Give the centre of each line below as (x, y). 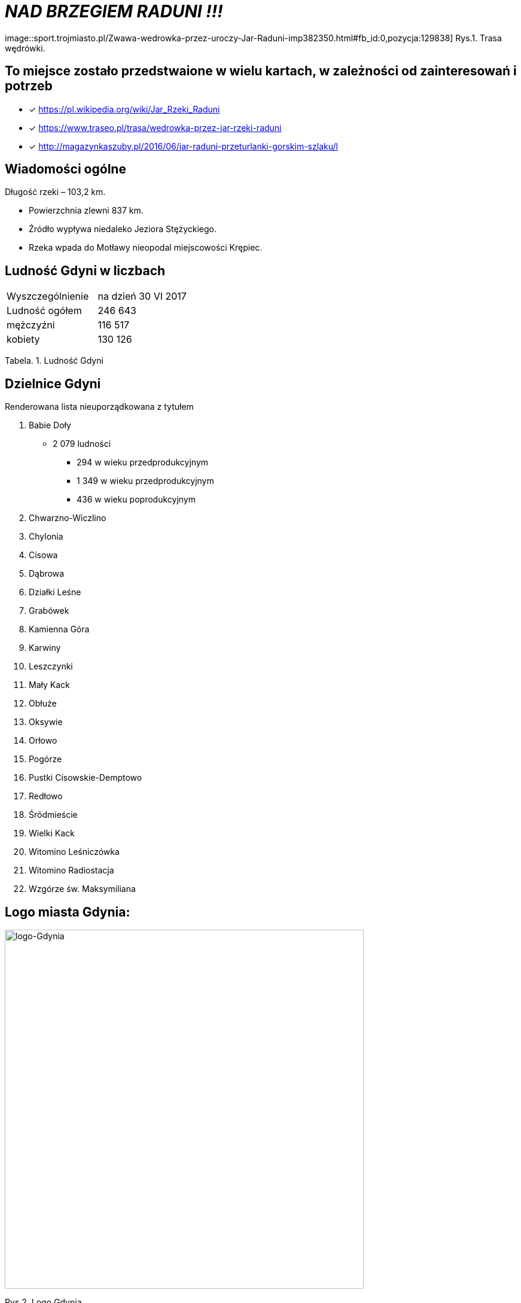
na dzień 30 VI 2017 (142, 296)
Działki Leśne (55, 592)
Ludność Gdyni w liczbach (85, 270)
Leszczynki (51, 666)
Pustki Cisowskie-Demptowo (86, 778)
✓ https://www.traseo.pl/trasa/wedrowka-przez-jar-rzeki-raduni (155, 127)
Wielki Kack (52, 833)
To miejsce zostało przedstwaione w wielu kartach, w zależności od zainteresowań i (261, 71)
